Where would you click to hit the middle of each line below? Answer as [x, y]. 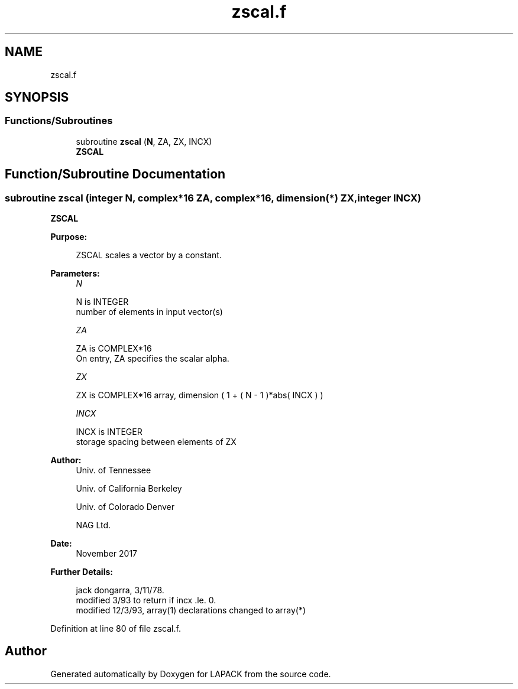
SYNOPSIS [37, 97]
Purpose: [69, 237]
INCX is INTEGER [109, 432]
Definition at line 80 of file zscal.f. [116, 629]
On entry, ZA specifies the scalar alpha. [153, 359]
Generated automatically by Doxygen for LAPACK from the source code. [191, 674]
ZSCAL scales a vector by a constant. [149, 255]
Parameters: [75, 274]
